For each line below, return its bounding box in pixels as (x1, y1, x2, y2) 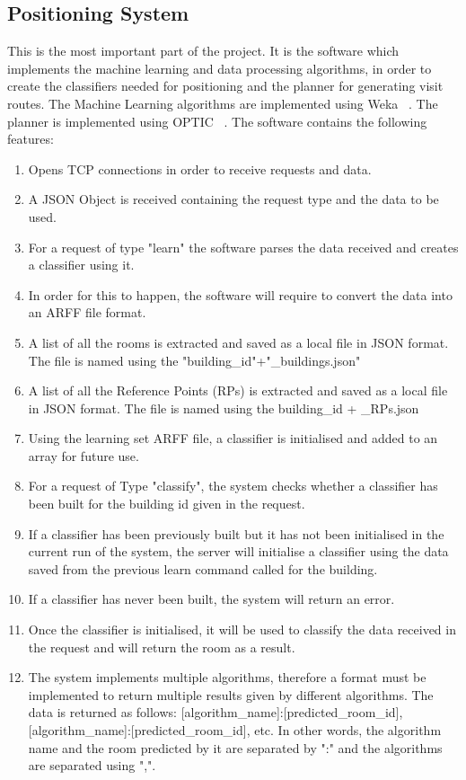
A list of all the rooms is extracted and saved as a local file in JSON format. (28, 332, 449, 351)
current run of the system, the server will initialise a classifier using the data (28, 542, 449, 561)
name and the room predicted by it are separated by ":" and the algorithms (28, 738, 443, 757)
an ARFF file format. (28, 303, 146, 322)
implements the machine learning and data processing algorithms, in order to (7, 58, 432, 77)
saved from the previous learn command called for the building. (28, 559, 378, 578)
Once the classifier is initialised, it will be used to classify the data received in (28, 620, 456, 639)
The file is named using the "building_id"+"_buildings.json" (28, 350, 361, 369)
